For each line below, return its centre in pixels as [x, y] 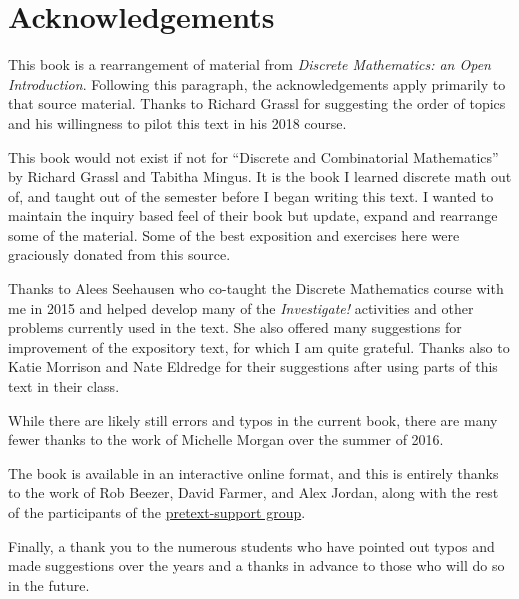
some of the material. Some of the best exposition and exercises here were [234, 234]
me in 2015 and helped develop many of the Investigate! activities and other [241, 307]
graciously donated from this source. [119, 254]
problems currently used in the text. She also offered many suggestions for [235, 327]
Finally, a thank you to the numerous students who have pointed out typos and [251, 545]
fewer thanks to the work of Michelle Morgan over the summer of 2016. [226, 439]
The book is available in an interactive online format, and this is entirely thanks [253, 472]
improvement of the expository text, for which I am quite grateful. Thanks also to [259, 346]
